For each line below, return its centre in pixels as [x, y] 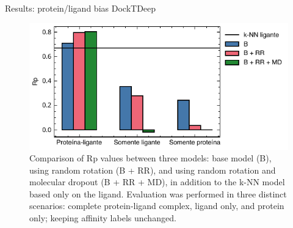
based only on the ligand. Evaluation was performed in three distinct [158, 193]
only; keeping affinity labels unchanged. [103, 218]
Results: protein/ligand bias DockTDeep [81, 8]
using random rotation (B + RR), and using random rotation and [153, 170]
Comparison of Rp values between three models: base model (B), [150, 158]
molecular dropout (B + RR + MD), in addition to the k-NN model [157, 182]
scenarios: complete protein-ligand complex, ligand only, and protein [157, 206]
